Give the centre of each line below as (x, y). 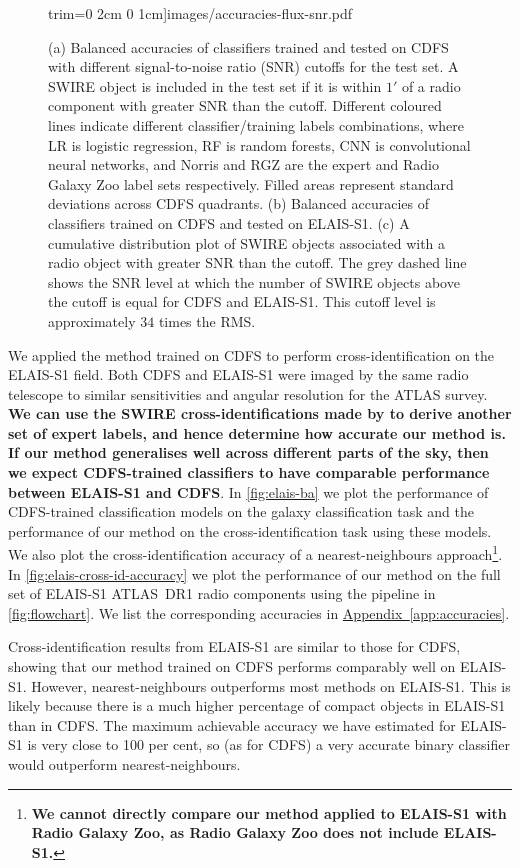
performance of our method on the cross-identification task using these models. (250, 530)
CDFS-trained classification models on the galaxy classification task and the (241, 511)
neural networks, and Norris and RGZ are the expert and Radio (243, 164)
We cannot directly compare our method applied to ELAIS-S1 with (269, 812)
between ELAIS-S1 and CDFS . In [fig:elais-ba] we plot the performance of (248, 491)
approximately (92, 320)
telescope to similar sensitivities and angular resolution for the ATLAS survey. (248, 393)
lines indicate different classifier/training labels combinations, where (256, 124)
